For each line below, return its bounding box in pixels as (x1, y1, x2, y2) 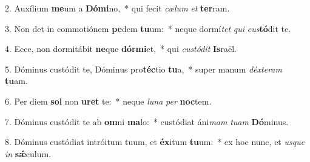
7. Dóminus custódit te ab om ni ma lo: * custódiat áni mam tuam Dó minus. (5, 115, 289, 128)
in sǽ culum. (5, 147, 52, 160)
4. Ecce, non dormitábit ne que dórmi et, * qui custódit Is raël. (5, 42, 237, 55)
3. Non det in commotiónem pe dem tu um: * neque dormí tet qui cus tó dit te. (5, 22, 291, 34)
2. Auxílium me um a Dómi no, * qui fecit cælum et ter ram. (5, 2, 230, 14)
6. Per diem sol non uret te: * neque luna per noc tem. (5, 94, 212, 107)
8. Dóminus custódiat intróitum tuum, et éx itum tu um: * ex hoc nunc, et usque (5, 135, 305, 148)
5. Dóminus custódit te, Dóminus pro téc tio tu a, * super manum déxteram (5, 62, 282, 75)
